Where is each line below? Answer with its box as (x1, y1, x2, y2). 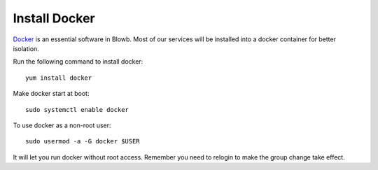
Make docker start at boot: (13, 90, 90, 98)
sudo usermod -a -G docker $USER (25, 137, 140, 146)
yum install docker (25, 73, 92, 82)
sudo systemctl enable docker (25, 106, 129, 113)
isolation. (13, 44, 40, 52)
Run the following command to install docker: (13, 57, 143, 66)
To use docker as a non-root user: (13, 121, 111, 129)
